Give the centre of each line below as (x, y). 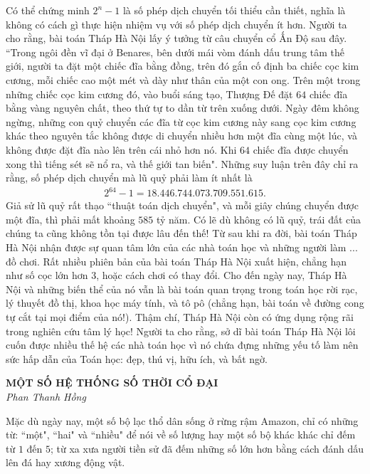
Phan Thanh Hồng (46, 396)
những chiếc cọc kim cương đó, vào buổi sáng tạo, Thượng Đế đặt (149, 94)
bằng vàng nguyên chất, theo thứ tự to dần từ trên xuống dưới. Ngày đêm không (183, 108)
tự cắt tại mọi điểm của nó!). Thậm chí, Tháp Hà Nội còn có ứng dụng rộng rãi (180, 317)
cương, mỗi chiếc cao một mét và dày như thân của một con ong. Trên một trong (183, 79)
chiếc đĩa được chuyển (301, 149)
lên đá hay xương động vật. (65, 462)
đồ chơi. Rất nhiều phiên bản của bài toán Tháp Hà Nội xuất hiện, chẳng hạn (176, 261)
